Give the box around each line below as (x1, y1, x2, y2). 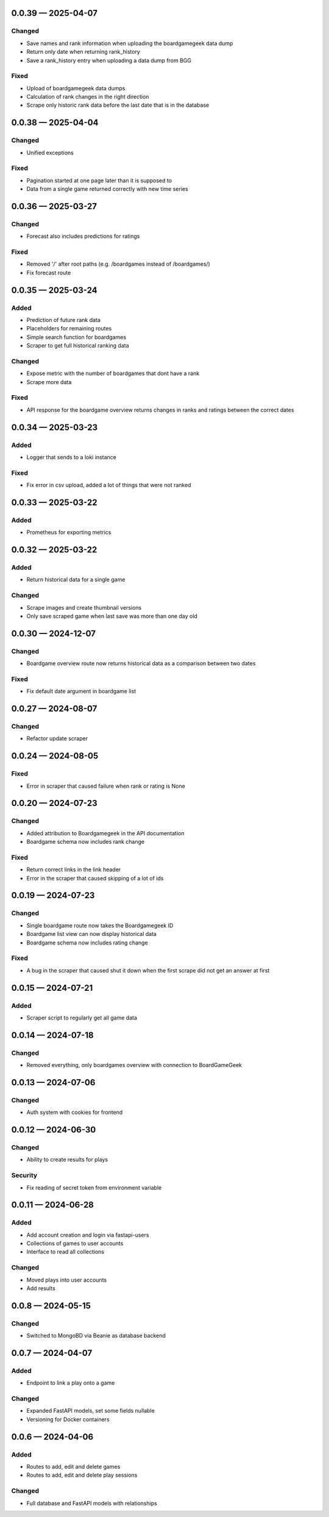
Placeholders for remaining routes (26, 325, 112, 332)
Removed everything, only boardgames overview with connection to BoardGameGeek (26, 1062, 242, 1069)
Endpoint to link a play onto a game (26, 1379, 115, 1387)
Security (11, 1171, 38, 1180)
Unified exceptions (26, 149, 74, 156)
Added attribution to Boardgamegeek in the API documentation (26, 829, 185, 837)
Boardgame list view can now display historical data (26, 930, 157, 938)
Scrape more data (26, 378, 72, 385)
